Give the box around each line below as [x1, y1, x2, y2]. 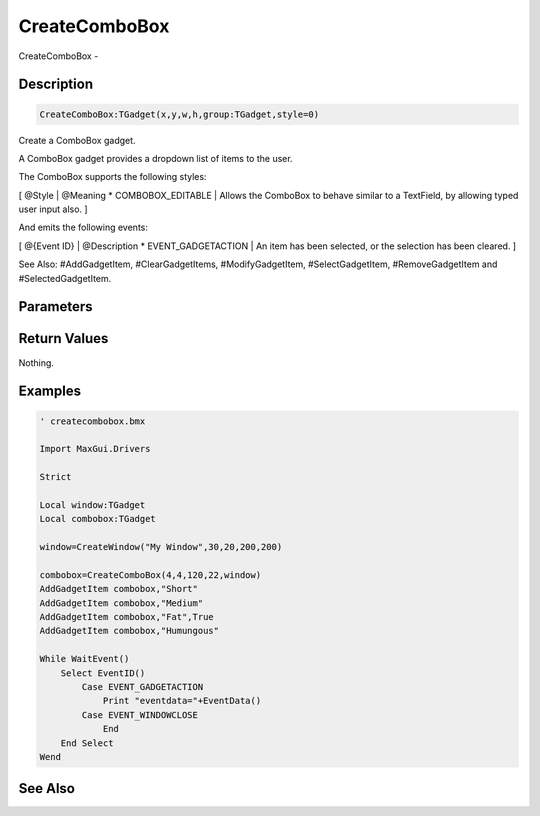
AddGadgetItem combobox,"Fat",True [39, 611, 214, 623]
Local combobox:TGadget [39, 513, 157, 525]
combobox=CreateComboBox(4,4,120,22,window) [39, 569, 262, 580]
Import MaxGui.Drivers [39, 443, 151, 455]
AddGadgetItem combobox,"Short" [39, 583, 199, 595]
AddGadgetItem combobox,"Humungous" [39, 625, 220, 637]
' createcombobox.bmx [39, 415, 146, 427]
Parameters [18, 298, 93, 315]
